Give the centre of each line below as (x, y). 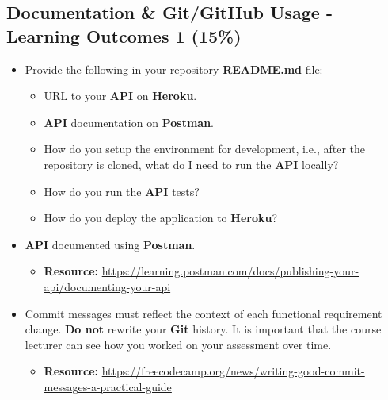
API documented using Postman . (110, 244)
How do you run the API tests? (122, 191)
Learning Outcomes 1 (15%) (124, 35)
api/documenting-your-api (107, 286)
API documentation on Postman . (129, 122)
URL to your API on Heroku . (120, 96)
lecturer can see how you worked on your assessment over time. (178, 344)
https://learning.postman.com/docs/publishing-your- (230, 271)
